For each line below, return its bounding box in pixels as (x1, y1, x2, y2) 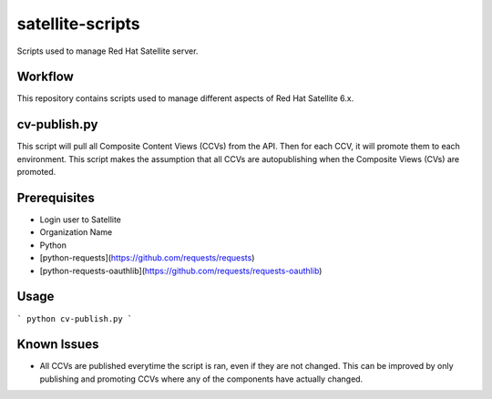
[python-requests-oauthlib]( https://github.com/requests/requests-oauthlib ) (39, 265, 323, 276)
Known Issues (16, 337, 99, 353)
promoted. (16, 167, 56, 178)
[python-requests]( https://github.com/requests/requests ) (39, 252, 255, 263)
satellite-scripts (16, 14, 140, 34)
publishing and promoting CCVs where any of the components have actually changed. (39, 373, 364, 384)
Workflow (16, 69, 75, 85)
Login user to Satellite (39, 214, 122, 225)
